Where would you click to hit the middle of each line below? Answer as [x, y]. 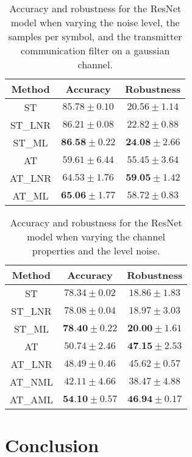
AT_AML [31, 399]
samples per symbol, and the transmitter [95, 36]
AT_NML [31, 382]
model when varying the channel [96, 236]
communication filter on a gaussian [95, 50]
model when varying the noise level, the [95, 22]
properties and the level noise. [96, 250]
